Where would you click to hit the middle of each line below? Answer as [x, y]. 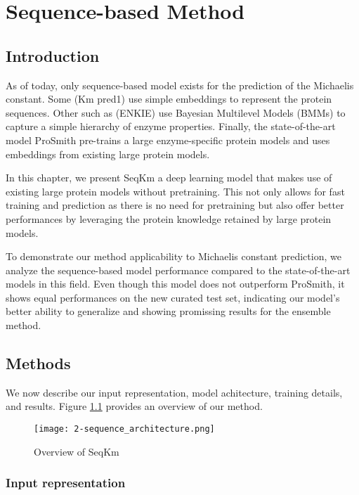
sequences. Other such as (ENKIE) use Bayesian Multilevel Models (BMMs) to [176, 112]
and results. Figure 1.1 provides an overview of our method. [134, 406]
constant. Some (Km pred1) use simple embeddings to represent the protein [169, 99]
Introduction [53, 55]
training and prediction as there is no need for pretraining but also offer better [175, 205]
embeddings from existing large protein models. [108, 154]
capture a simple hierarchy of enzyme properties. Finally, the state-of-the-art [171, 126]
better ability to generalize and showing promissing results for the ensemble [168, 311]
